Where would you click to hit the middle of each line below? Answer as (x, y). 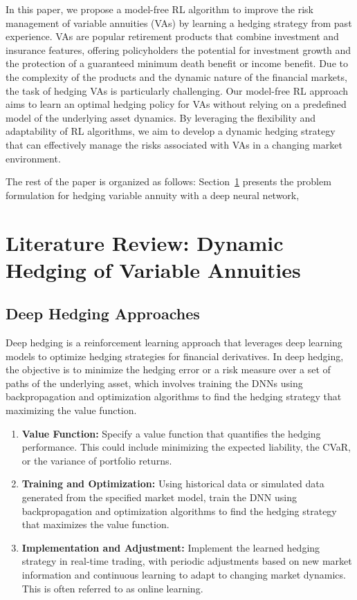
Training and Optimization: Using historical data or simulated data (173, 484)
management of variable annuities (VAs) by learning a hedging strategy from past (179, 22)
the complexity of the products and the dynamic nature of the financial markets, (176, 76)
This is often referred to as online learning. (112, 588)
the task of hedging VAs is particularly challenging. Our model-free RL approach (177, 90)
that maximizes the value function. (95, 524)
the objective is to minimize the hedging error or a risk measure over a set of (168, 369)
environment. (33, 158)
